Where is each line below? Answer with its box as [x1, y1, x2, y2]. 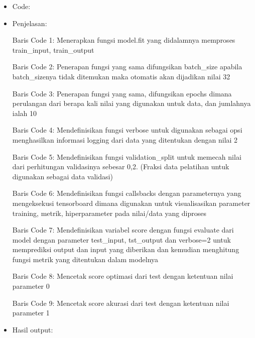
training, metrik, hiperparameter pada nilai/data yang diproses [12, 207, 207, 218]
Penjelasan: [12, 18, 47, 28]
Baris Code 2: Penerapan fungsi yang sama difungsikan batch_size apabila [12, 61, 242, 72]
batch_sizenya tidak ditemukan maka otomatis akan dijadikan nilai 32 [12, 71, 230, 81]
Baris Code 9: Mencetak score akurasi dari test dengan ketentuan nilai [12, 297, 229, 308]
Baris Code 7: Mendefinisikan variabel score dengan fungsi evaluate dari [12, 224, 234, 235]
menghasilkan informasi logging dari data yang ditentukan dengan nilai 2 [12, 134, 238, 145]
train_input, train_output [12, 44, 94, 55]
